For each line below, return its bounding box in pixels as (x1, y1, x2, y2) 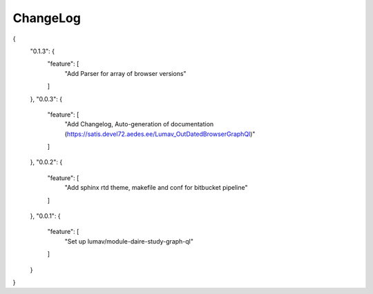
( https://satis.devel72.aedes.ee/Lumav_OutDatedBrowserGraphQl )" (64, 130, 256, 138)
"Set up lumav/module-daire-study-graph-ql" (64, 237, 193, 245)
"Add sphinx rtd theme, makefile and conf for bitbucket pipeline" (64, 184, 248, 192)
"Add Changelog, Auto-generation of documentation (64, 120, 214, 128)
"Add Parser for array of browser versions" (64, 69, 186, 77)
